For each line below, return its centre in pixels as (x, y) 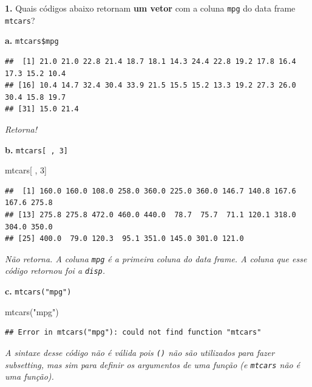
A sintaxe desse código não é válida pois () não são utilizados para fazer (140, 352)
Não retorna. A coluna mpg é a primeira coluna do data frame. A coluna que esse (156, 258)
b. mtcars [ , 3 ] (37, 149)
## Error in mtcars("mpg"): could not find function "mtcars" (133, 333)
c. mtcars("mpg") (38, 291)
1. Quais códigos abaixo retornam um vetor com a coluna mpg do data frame (150, 8)
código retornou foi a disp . (55, 270)
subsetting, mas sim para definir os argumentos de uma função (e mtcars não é (153, 364)
